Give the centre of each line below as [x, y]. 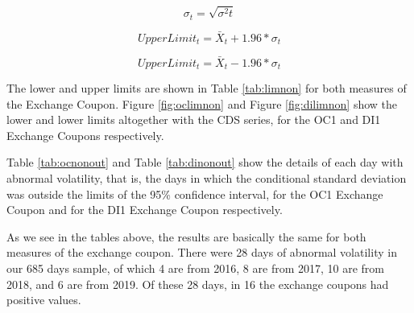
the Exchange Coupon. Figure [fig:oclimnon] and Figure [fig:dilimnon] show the [202, 103]
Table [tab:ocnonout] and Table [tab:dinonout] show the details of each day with [205, 162]
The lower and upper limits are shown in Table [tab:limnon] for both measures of [207, 87]
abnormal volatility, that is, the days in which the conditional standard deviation [207, 177]
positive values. [44, 300]
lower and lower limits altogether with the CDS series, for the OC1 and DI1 [194, 119]
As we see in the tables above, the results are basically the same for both [186, 236]
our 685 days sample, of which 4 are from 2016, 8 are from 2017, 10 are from [195, 268]
